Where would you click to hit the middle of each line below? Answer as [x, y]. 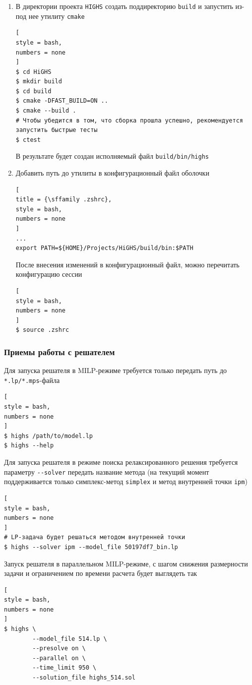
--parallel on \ [59, 658]
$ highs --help [29, 446]
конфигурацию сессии [49, 274]
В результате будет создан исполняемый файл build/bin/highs [112, 156]
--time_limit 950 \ [64, 668]
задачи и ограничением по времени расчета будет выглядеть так [101, 573]
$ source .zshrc [42, 330]
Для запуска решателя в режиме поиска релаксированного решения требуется [121, 462]
